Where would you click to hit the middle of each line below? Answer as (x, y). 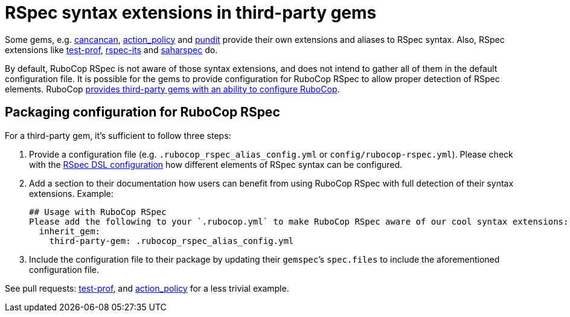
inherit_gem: (70, 231)
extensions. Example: (71, 193)
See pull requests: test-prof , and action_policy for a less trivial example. (147, 288)
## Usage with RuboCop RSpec (98, 212)
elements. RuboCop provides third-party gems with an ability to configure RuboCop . (172, 89)
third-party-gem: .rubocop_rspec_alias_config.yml (171, 241)
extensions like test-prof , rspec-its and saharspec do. (111, 50)
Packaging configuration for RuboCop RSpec (142, 112)
